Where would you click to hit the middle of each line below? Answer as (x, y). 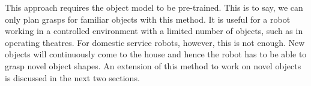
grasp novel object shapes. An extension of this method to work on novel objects (153, 65)
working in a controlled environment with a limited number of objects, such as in (154, 31)
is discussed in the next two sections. (72, 77)
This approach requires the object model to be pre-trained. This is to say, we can (154, 7)
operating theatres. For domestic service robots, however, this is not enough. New (155, 42)
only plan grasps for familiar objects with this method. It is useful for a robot (148, 19)
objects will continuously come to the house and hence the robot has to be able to (156, 54)
